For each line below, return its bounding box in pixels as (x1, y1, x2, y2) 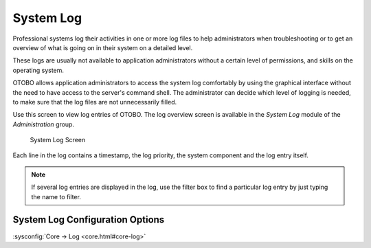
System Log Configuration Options (12, 214, 165, 226)
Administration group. (12, 120, 75, 128)
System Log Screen (30, 136, 86, 144)
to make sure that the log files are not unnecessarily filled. (12, 98, 177, 106)
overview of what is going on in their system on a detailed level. (12, 43, 193, 52)
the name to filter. (31, 192, 82, 201)
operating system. (12, 66, 65, 74)
